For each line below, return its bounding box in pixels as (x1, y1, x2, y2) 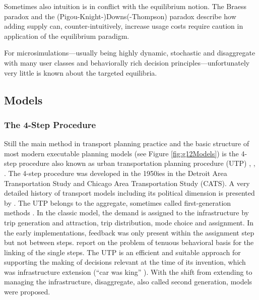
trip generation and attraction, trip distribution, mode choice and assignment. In (4, 217, 254, 227)
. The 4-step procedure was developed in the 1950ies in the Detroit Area (4, 167, 227, 178)
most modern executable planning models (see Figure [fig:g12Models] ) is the (4, 148, 239, 158)
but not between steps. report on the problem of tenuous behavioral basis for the (4, 237, 254, 248)
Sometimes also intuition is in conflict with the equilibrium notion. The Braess (4, 1, 246, 11)
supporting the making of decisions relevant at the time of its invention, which (4, 257, 246, 267)
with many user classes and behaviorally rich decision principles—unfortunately (4, 57, 250, 68)
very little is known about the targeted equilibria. (4, 67, 157, 78)
